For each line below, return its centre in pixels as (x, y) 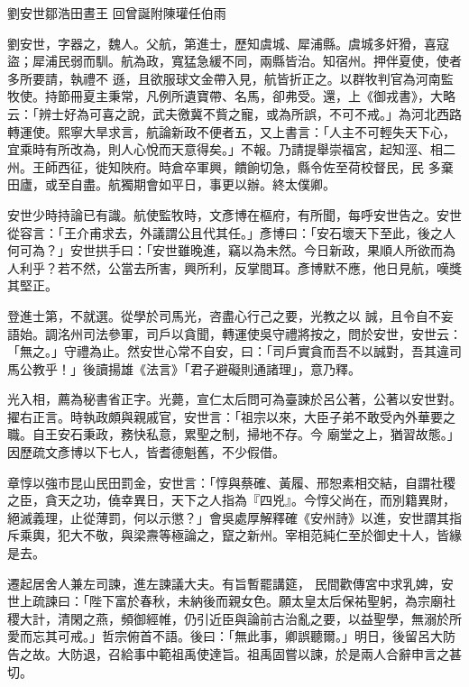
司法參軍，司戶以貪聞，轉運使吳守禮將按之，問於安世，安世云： (272, 333)
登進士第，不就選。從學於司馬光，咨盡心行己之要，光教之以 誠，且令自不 (224, 315)
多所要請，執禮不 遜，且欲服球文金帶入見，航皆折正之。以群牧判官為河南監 (230, 78)
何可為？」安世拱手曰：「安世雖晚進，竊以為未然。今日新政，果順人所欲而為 (231, 250)
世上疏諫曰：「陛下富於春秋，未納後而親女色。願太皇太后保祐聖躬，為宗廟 (225, 601)
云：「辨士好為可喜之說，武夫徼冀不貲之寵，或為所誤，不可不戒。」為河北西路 (234, 113)
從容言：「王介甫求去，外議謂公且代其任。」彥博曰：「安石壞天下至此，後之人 (231, 232)
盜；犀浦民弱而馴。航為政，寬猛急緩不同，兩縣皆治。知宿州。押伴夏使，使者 (234, 61)
